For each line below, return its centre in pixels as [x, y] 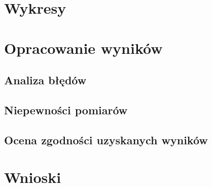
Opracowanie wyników [83, 48]
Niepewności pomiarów [66, 110]
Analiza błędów [45, 80]
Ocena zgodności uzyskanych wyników [106, 139]
